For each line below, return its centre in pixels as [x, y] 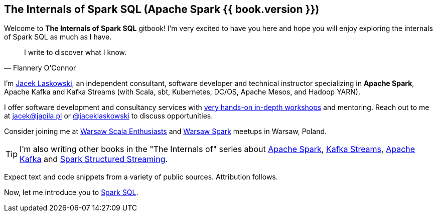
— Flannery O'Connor [40, 68]
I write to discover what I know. [76, 52]
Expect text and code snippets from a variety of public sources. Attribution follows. [141, 177]
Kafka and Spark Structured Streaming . [94, 159]
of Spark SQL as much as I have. [58, 37]
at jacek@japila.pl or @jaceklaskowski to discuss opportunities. [109, 116]
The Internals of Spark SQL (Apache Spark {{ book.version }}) [162, 9]
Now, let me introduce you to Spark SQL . [71, 192]
